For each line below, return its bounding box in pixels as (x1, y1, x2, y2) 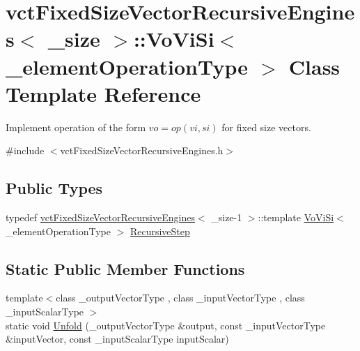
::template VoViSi (258, 210, 334, 225)
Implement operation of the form (6, 119, 146, 134)
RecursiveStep (130, 223, 190, 238)
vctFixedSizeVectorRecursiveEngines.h (60, 143, 224, 158)
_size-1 (211, 210, 242, 225)
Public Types (6, 177, 103, 199)
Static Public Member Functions (6, 257, 245, 279)
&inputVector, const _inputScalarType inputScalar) (6, 331, 229, 346)
